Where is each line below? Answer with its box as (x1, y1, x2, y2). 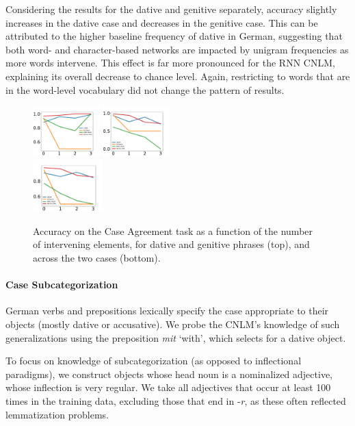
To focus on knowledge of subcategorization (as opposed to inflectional (5, 353, 302, 368)
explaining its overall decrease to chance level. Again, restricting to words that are (5, 68, 350, 83)
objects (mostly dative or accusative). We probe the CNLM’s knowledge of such (5, 316, 340, 331)
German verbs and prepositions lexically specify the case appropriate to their (5, 303, 329, 318)
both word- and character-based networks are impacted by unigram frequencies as (5, 42, 349, 56)
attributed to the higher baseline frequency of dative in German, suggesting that (5, 29, 343, 43)
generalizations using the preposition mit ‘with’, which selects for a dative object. (5, 330, 346, 344)
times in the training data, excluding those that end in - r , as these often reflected (5, 393, 346, 408)
